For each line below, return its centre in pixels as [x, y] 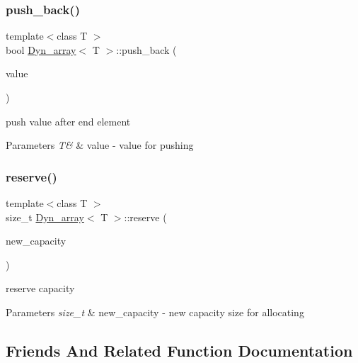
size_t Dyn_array [45, 217]
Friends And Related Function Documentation [179, 350]
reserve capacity [40, 288]
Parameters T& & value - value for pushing [100, 145]
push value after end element [68, 121]
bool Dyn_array [41, 49]
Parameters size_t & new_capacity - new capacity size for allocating [155, 312]
